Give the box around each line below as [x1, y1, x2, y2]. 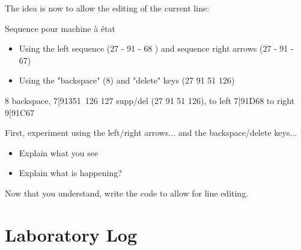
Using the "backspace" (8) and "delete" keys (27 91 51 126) [19, 74, 235, 87]
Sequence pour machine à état [5, 22, 115, 34]
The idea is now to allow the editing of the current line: [5, 2, 210, 14]
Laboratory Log [5, 222, 138, 246]
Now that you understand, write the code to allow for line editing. [5, 186, 249, 199]
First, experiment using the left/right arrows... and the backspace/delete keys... [5, 126, 297, 139]
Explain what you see [19, 146, 99, 159]
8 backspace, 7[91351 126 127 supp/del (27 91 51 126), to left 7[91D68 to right [5, 94, 295, 106]
